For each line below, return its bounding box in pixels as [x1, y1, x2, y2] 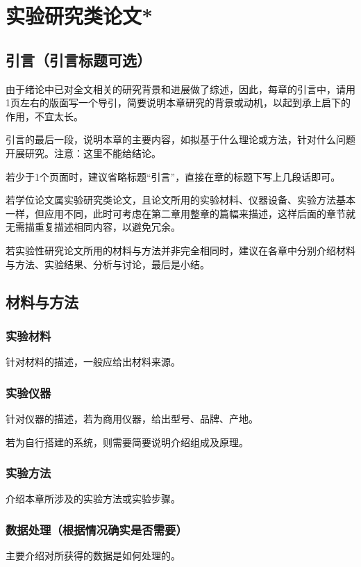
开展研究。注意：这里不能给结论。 [6, 145, 161, 160]
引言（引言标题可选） [6, 49, 151, 70]
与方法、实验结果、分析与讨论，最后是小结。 [6, 256, 210, 271]
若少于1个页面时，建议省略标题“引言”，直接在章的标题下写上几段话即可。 [6, 169, 341, 183]
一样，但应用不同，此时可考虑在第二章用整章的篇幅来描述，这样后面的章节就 [6, 206, 355, 220]
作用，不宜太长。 [6, 108, 83, 123]
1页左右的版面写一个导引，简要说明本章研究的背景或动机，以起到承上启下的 [6, 95, 351, 110]
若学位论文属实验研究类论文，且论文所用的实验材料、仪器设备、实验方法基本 [6, 192, 355, 207]
